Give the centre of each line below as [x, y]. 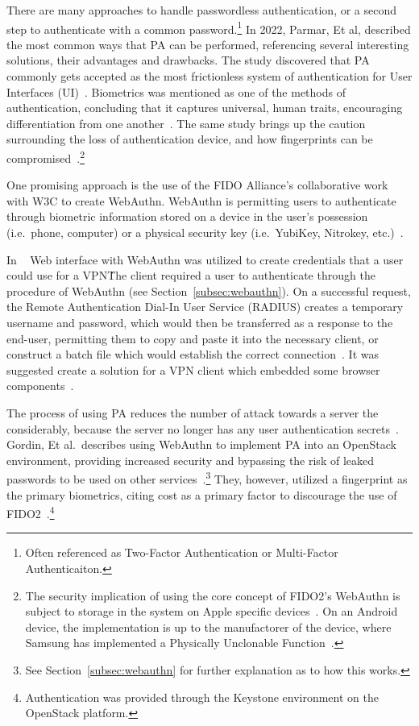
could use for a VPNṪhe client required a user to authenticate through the [191, 275]
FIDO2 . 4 [31, 512]
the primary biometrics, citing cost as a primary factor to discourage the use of [202, 494]
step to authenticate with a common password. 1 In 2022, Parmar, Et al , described [209, 27]
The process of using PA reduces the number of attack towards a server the [193, 412]
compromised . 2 [46, 157]
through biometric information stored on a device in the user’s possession [187, 216]
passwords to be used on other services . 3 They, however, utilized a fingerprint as [207, 477]
